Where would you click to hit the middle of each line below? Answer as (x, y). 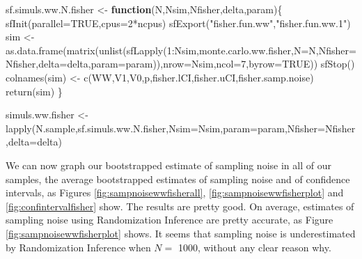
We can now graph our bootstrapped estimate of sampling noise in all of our (168, 165)
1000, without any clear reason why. (254, 247)
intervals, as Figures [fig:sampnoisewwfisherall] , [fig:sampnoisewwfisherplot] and (175, 193)
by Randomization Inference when (78, 247)
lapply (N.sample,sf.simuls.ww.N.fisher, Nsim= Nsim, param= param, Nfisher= (165, 128)
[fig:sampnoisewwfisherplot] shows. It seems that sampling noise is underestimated (181, 233)
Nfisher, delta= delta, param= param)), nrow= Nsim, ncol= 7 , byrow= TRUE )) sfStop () (180, 64)
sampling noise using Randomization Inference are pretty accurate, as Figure (170, 220)
